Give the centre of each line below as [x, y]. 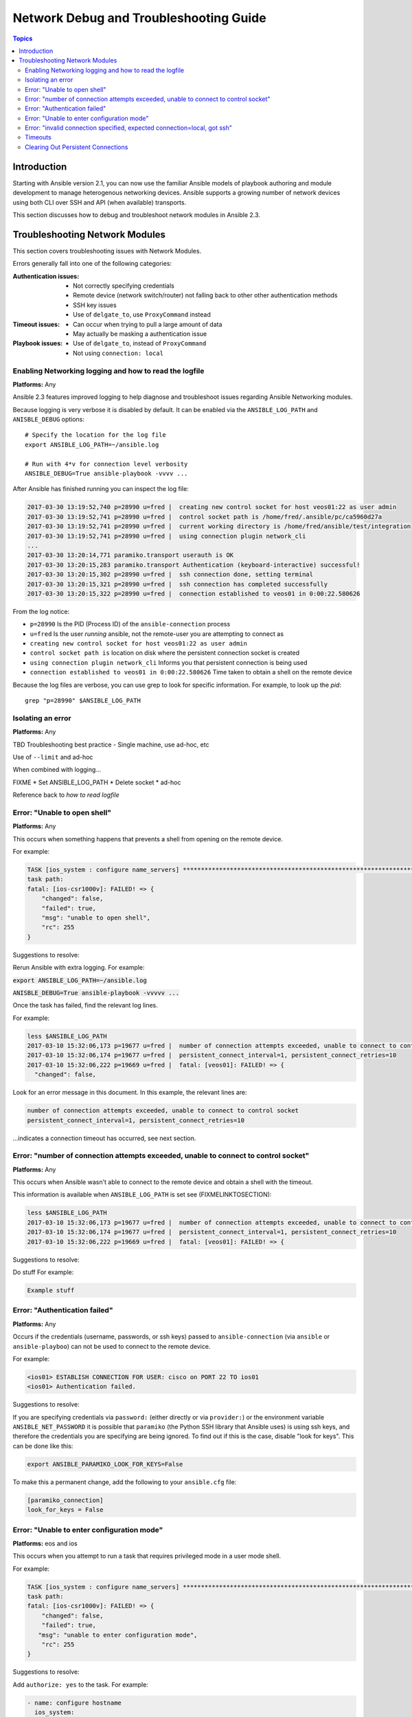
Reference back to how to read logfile [66, 795]
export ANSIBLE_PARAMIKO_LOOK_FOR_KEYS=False [105, 1464]
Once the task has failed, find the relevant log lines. [85, 1005]
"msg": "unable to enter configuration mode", [118, 1635]
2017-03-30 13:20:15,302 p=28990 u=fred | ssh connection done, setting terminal [170, 575]
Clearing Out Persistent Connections [77, 147]
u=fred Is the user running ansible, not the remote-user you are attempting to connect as [157, 634]
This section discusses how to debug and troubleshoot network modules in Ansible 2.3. [137, 215]
